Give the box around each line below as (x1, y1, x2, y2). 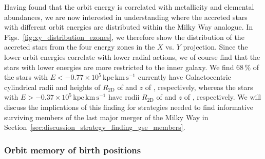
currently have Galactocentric (138, 72, 231, 82)
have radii (108, 92, 140, 102)
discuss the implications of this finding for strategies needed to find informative (4, 101, 253, 112)
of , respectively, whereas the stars (145, 81, 253, 92)
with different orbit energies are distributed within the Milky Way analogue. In (4, 21, 253, 32)
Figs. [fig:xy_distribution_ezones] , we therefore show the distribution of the (4, 31, 244, 42)
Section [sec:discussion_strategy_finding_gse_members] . (4, 122, 185, 132)
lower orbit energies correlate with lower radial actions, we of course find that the (4, 51, 260, 62)
